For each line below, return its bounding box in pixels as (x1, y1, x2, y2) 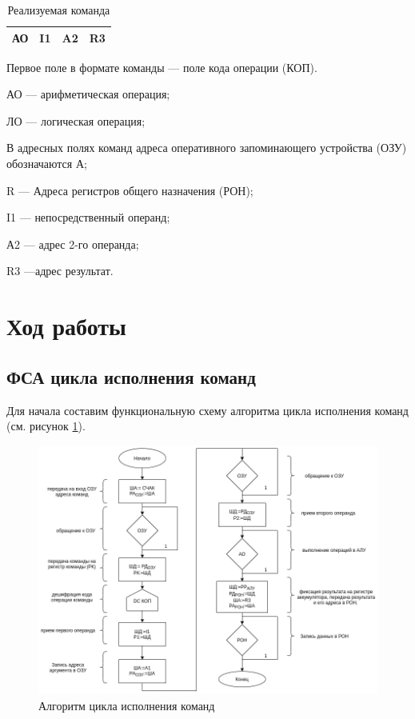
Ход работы (6, 310, 126, 342)
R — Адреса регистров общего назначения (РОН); (6, 182, 253, 198)
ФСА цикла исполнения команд (6, 364, 256, 389)
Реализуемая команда (7, 2, 110, 18)
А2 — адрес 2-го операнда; (6, 235, 139, 252)
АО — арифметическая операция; (6, 86, 170, 102)
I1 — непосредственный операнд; (6, 209, 170, 226)
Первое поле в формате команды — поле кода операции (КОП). (6, 58, 317, 75)
